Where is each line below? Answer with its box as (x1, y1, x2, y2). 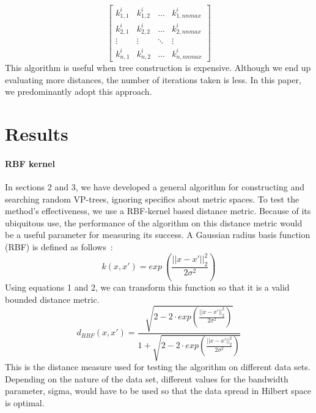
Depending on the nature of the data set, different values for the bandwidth (5, 372, 288, 385)
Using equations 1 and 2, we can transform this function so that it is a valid (5, 281, 290, 294)
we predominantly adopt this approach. (5, 85, 152, 98)
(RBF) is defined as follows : (5, 240, 113, 253)
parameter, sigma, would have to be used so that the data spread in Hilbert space (5, 384, 312, 397)
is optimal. (5, 396, 45, 409)
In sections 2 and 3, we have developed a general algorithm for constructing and (5, 180, 304, 193)
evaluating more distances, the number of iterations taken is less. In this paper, (5, 73, 301, 86)
